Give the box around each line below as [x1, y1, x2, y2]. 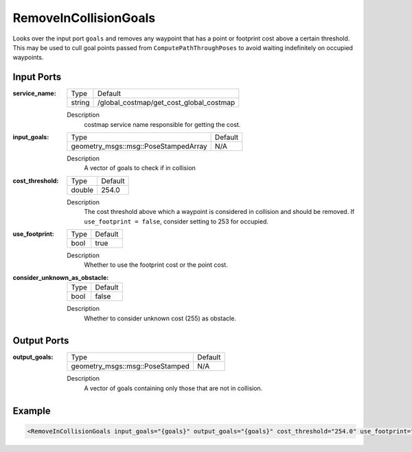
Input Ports [12, 71, 62, 83]
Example [12, 405, 51, 416]
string [71, 98, 90, 108]
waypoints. [12, 53, 44, 62]
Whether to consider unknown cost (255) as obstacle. [84, 314, 237, 322]
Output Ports [12, 335, 69, 346]
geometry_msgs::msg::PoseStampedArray [71, 141, 207, 151]
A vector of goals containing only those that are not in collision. [84, 384, 263, 392]
